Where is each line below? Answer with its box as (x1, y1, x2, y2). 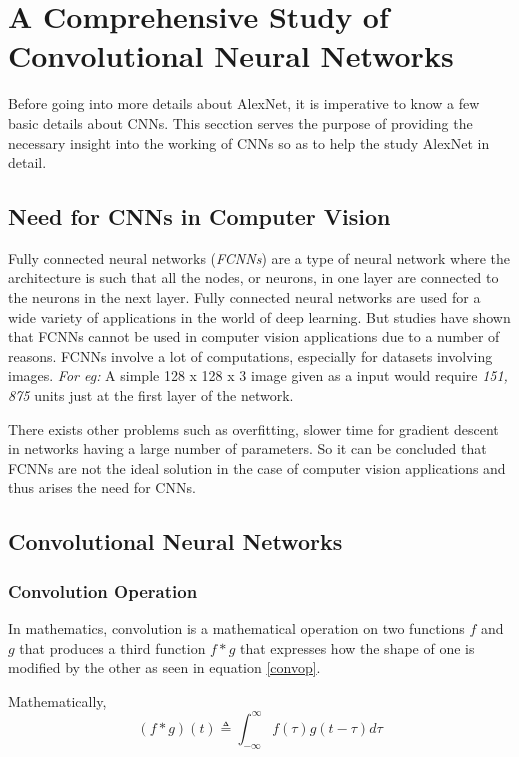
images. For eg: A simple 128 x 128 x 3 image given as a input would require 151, (8, 365, 508, 386)
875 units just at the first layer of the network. (8, 385, 294, 406)
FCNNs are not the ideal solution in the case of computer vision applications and (8, 457, 506, 478)
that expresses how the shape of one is (239, 637, 475, 658)
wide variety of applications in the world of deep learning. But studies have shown (8, 306, 511, 327)
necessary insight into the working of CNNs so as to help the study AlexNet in (8, 132, 490, 153)
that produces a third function (19, 637, 206, 658)
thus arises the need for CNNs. (8, 477, 196, 498)
